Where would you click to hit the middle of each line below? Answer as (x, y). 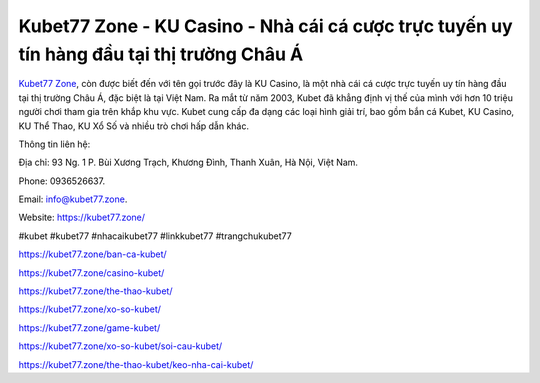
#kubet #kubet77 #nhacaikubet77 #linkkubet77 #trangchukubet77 (155, 236)
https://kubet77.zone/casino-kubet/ (91, 272)
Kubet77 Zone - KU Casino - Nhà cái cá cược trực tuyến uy (266, 26)
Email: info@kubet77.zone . (73, 199)
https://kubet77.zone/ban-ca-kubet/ (92, 254)
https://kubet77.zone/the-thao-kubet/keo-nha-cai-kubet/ (136, 364)
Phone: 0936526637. (61, 181)
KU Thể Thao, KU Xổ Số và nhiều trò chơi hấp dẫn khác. (134, 126)
